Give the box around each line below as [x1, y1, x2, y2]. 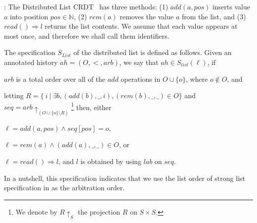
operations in [121, 73, 161, 84]
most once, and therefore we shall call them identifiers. [4, 30, 170, 41]
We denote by [15, 206, 57, 217]
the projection [78, 206, 120, 217]
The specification [4, 47, 55, 57]
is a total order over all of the [16, 73, 106, 84]
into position [10, 11, 48, 21]
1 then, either [71, 100, 112, 112]
